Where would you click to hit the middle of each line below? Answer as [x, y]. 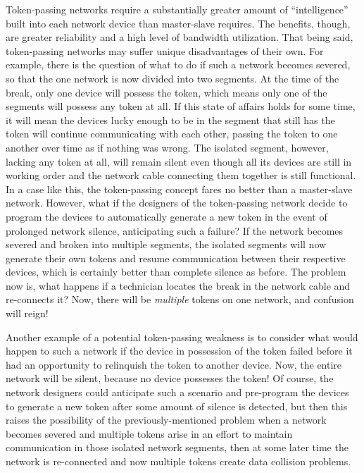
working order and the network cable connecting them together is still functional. [181, 175]
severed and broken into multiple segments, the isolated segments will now [166, 244]
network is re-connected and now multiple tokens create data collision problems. [178, 461]
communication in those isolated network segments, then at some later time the [177, 447]
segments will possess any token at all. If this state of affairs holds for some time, [181, 106]
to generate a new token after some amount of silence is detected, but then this [177, 406]
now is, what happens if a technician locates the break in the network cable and [178, 285]
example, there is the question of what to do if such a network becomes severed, [178, 64]
